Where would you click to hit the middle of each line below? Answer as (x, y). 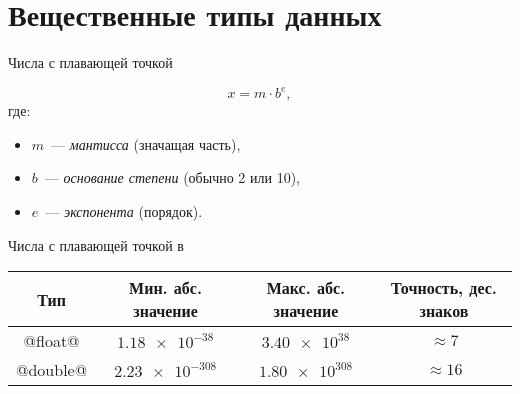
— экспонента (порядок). (124, 211)
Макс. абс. (306, 288)
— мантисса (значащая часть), (146, 143)
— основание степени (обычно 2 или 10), (172, 177)
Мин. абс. (166, 288)
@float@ (51, 341)
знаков (444, 311)
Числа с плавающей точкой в (96, 244)
